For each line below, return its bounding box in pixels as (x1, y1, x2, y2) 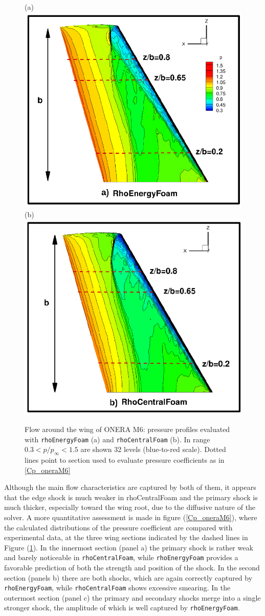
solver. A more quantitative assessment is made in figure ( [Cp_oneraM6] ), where (4, 512, 257, 523)
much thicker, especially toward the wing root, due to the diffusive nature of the (4, 502, 256, 512)
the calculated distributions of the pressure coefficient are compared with (4, 522, 233, 532)
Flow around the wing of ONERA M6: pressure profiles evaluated (25, 424, 230, 434)
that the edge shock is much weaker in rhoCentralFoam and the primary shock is (4, 491, 258, 502)
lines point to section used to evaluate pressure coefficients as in (25, 455, 225, 465)
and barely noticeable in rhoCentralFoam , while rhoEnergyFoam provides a (4, 552, 238, 563)
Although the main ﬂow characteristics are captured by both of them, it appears (4, 482, 256, 492)
